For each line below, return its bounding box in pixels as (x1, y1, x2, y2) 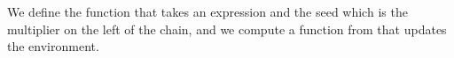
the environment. (7, 37, 99, 55)
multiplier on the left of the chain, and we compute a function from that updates (7, 19, 447, 38)
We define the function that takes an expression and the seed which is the (7, 3, 408, 20)
